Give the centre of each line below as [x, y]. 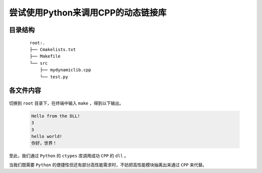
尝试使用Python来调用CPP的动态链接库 [88, 13]
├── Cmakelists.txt [53, 49]
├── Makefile [45, 56]
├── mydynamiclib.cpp [65, 70]
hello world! [47, 137]
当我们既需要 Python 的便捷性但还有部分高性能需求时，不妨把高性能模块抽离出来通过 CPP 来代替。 [108, 165]
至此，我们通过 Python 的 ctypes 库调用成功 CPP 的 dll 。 [69, 156]
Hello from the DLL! [56, 116]
